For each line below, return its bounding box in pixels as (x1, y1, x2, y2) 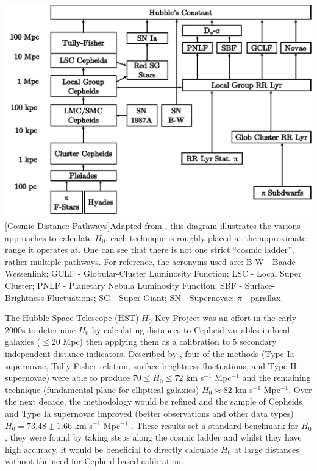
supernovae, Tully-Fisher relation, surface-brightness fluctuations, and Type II (5, 359, 297, 372)
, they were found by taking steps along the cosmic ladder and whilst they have (5, 431, 302, 444)
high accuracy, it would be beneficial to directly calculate (5, 442, 218, 455)
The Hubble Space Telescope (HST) (5, 311, 139, 324)
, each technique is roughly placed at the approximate (105, 231, 306, 244)
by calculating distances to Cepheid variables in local (91, 323, 290, 336)
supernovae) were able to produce (5, 371, 130, 384)
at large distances (233, 442, 299, 455)
